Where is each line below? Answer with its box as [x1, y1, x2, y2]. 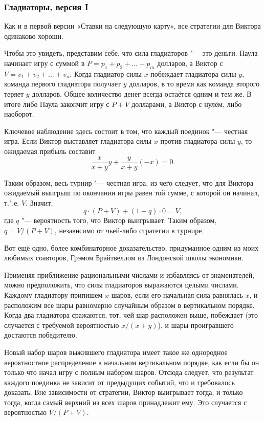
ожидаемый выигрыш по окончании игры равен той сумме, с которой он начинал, [4, 187, 260, 198]
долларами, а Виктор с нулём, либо [131, 98, 242, 109]
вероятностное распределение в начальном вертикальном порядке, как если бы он [4, 357, 259, 367]
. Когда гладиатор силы [70, 68, 142, 79]
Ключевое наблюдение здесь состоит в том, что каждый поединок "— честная [4, 125, 248, 136]
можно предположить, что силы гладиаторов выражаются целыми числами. [4, 279, 239, 290]
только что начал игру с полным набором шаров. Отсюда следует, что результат [4, 367, 254, 378]
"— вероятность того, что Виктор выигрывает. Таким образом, [21, 215, 217, 226]
